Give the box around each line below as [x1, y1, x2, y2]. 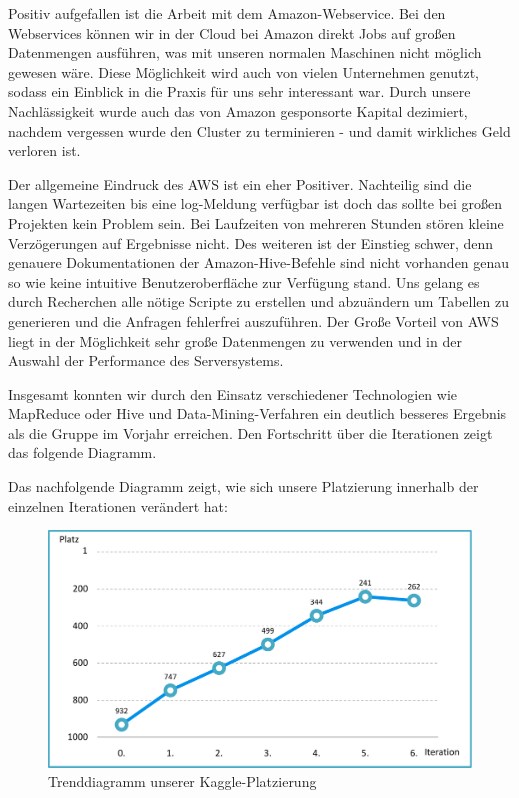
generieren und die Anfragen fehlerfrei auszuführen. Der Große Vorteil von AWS [8, 310, 499, 331]
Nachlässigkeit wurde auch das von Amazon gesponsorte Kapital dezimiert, [8, 100, 468, 121]
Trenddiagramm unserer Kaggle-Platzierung [48, 771, 317, 792]
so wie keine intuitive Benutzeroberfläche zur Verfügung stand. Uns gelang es [8, 271, 480, 292]
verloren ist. [8, 140, 81, 161]
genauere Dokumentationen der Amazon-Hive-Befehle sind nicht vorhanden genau [8, 252, 510, 273]
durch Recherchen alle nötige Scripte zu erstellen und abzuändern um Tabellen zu [8, 291, 509, 312]
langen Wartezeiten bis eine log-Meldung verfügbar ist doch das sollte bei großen [8, 193, 502, 214]
